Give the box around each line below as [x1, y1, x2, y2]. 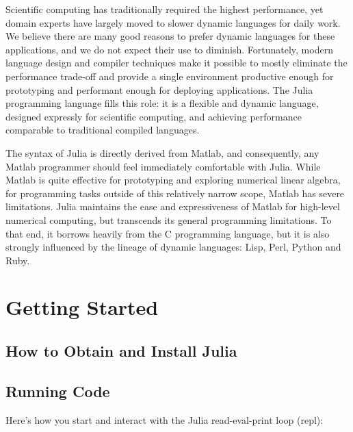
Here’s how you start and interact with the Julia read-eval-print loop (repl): [5, 412, 324, 427]
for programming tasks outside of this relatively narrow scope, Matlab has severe [5, 186, 345, 200]
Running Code [5, 380, 110, 401]
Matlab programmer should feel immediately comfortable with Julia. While [5, 159, 321, 173]
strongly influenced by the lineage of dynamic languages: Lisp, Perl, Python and [5, 240, 341, 254]
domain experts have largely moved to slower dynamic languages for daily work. [5, 15, 341, 29]
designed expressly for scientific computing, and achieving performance [5, 109, 302, 123]
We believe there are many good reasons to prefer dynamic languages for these [5, 29, 335, 43]
